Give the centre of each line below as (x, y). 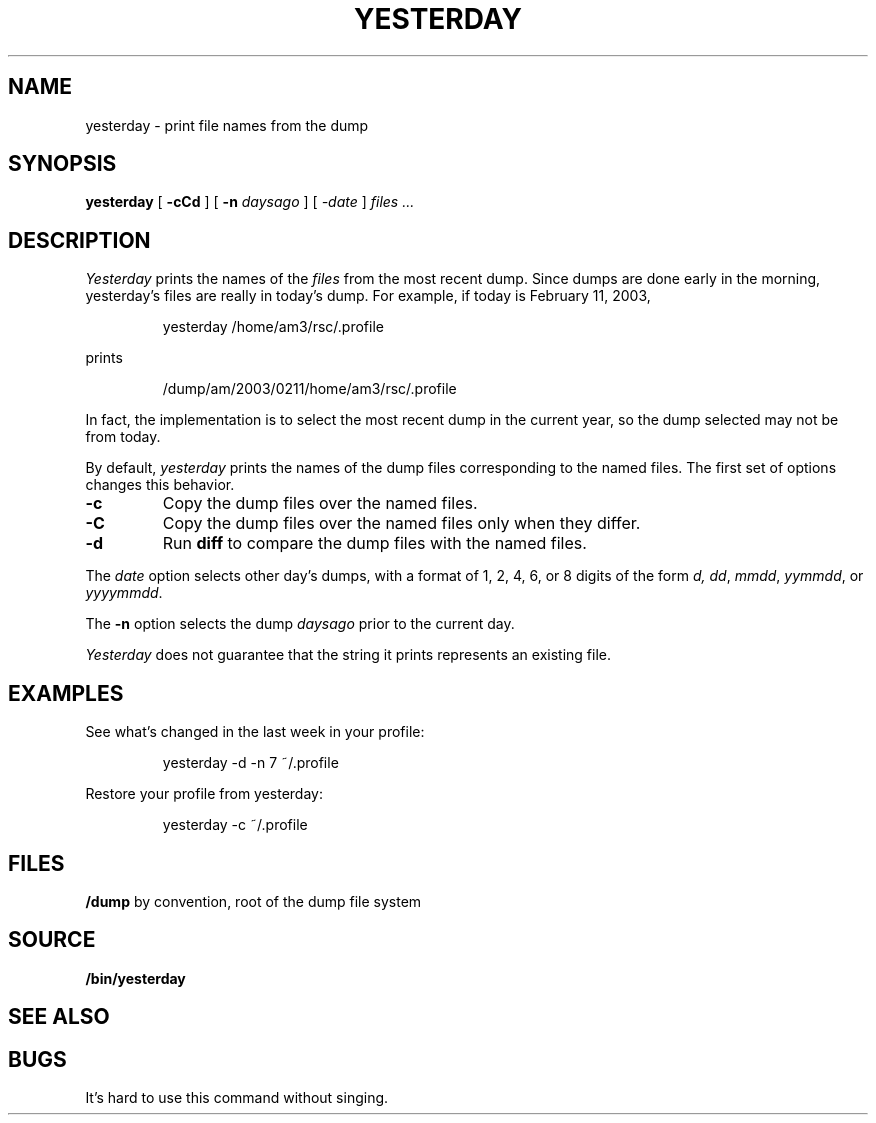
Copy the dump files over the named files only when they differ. (401, 523)
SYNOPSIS (62, 164)
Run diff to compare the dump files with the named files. (374, 543)
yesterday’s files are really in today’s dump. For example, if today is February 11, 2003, (368, 296)
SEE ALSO (59, 1017)
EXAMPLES (66, 693)
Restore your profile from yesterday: (204, 794)
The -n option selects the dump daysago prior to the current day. (300, 624)
